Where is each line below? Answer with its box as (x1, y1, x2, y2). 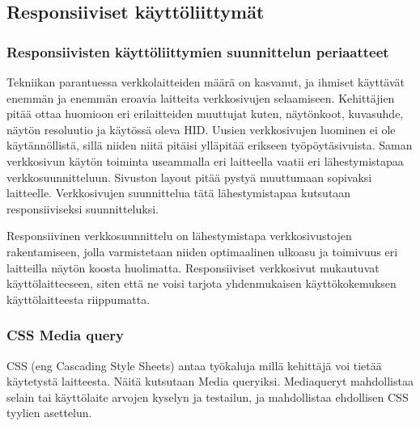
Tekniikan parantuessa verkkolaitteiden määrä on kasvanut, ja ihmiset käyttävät (6, 74, 405, 90)
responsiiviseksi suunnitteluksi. (6, 200, 159, 217)
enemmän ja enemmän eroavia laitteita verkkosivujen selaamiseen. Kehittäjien (6, 89, 395, 106)
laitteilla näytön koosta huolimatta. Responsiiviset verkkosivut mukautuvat (6, 259, 380, 276)
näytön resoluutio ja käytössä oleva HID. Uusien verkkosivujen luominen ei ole (6, 120, 396, 137)
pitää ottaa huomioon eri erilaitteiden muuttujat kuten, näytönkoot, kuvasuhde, (6, 105, 404, 122)
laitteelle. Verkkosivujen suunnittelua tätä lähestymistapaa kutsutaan (6, 184, 351, 201)
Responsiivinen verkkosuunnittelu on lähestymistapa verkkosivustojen (6, 227, 352, 244)
